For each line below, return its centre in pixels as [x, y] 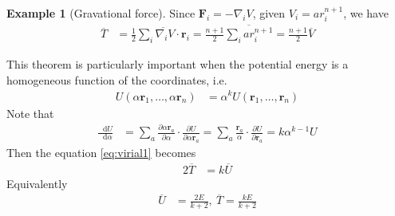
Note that [30, 113]
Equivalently [37, 183]
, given [269, 13]
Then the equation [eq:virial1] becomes [101, 152]
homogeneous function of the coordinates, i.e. [117, 79]
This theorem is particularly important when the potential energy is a [178, 64]
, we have [366, 13]
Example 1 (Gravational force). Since [101, 13]
